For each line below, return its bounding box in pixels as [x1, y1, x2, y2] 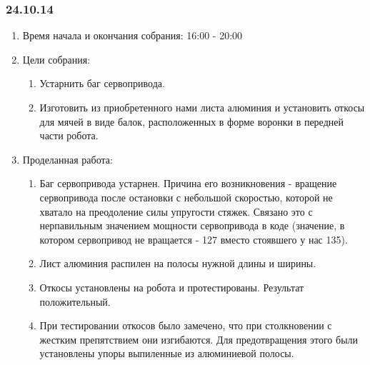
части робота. [39, 128, 99, 143]
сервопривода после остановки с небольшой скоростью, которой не [39, 189, 333, 204]
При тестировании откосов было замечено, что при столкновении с [39, 318, 332, 333]
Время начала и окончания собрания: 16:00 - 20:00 [22, 28, 243, 43]
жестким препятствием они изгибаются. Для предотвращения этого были [39, 331, 359, 346]
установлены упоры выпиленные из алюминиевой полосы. [39, 346, 294, 361]
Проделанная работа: [22, 151, 113, 166]
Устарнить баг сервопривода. [39, 76, 165, 91]
